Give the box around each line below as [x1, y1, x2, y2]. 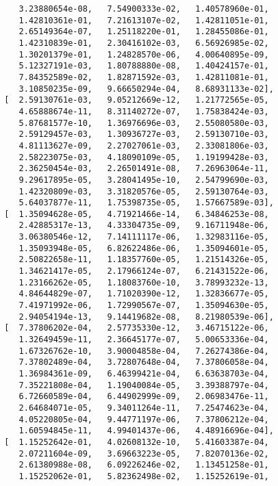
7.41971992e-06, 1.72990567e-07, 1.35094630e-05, [18, 300, 269, 311]
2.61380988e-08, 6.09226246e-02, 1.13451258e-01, [18, 460, 269, 470]
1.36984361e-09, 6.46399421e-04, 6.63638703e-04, [18, 369, 269, 379]
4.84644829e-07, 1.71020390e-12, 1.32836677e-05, [18, 289, 269, 299]
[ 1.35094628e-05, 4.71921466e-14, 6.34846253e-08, [4, 209, 269, 219]
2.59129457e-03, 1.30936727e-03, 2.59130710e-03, [18, 129, 269, 140]
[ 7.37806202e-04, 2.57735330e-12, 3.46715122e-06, [4, 323, 269, 333]
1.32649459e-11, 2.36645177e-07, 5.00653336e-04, [18, 335, 269, 345]
